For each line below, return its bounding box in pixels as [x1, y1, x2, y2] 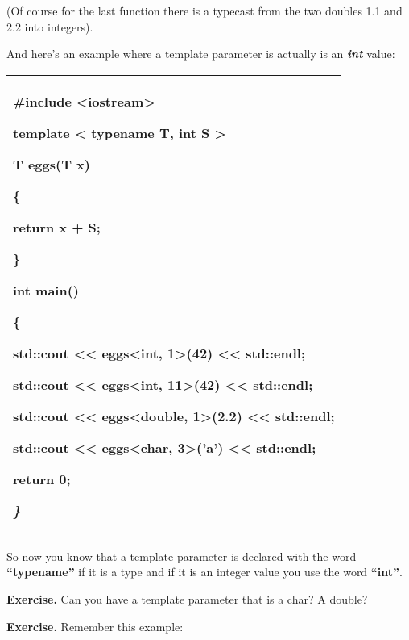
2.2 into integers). [6, 18, 93, 35]
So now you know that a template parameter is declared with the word [6, 547, 357, 564]
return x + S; [13, 217, 101, 236]
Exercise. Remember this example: [6, 617, 184, 634]
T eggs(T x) [13, 154, 90, 174]
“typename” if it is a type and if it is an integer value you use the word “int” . [6, 563, 403, 580]
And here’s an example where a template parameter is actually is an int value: [6, 45, 395, 62]
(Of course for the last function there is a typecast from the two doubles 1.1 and [6, 2, 403, 19]
